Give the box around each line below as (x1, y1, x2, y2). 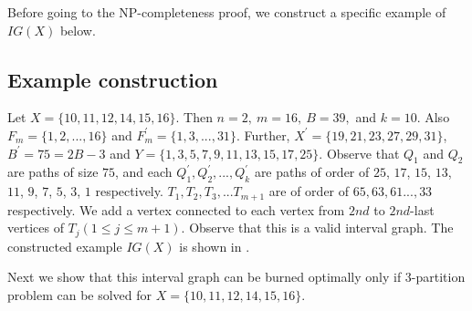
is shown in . (179, 236, 250, 255)
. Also (416, 108, 450, 127)
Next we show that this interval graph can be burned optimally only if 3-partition (7, 267, 466, 286)
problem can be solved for (7, 285, 152, 304)
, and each (115, 162, 173, 181)
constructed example (7, 236, 122, 255)
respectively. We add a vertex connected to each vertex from (7, 200, 345, 219)
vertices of (7, 218, 64, 237)
